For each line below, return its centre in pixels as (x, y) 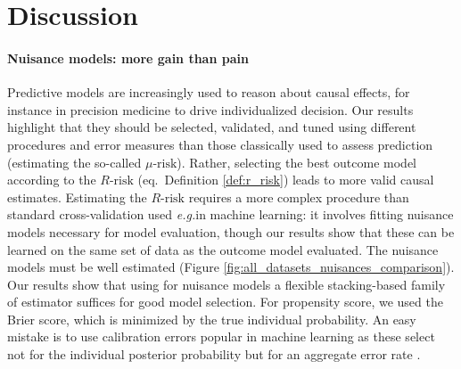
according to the (52, 180)
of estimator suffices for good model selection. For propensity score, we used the (225, 302)
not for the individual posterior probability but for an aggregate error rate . (214, 354)
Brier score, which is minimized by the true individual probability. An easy (212, 319)
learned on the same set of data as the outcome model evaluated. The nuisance (223, 249)
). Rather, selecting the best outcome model (297, 162)
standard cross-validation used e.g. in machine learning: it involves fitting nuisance (230, 214)
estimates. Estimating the (77, 197)
